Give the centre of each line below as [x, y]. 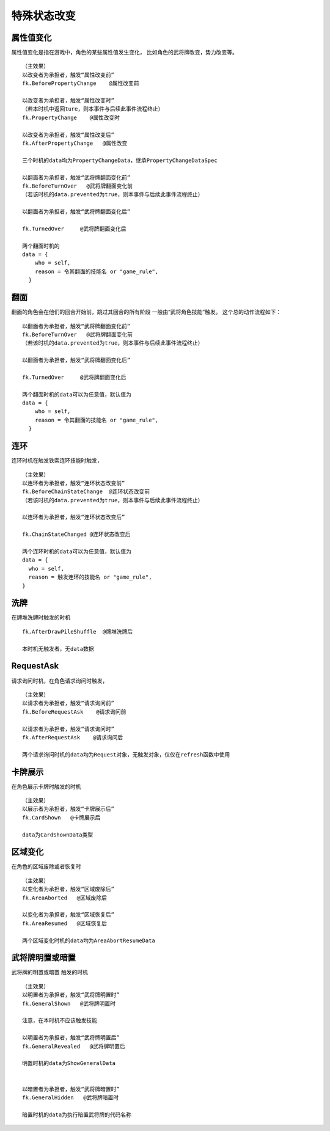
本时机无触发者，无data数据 [58, 649]
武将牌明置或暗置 [43, 958]
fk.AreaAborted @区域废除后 [64, 898]
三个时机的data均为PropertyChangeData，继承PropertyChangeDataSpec [120, 160]
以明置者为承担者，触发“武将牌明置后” [71, 1038]
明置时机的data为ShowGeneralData [69, 1063]
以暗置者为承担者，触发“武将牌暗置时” [71, 1089]
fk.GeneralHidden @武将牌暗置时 [71, 1097]
